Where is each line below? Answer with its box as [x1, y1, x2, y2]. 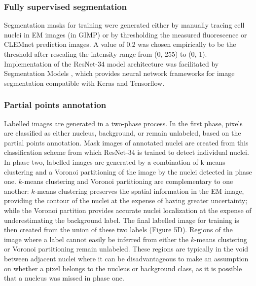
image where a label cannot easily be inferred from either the [4, 234, 188, 244]
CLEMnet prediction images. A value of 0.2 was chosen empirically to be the [4, 39, 236, 49]
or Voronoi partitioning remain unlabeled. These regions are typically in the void [4, 244, 249, 254]
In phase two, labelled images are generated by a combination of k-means [4, 156, 225, 167]
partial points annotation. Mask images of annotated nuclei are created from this [4, 137, 249, 147]
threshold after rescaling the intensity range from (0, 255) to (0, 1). [4, 49, 207, 59]
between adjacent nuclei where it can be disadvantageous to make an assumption [4, 253, 249, 263]
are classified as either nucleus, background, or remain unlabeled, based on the [4, 128, 241, 138]
